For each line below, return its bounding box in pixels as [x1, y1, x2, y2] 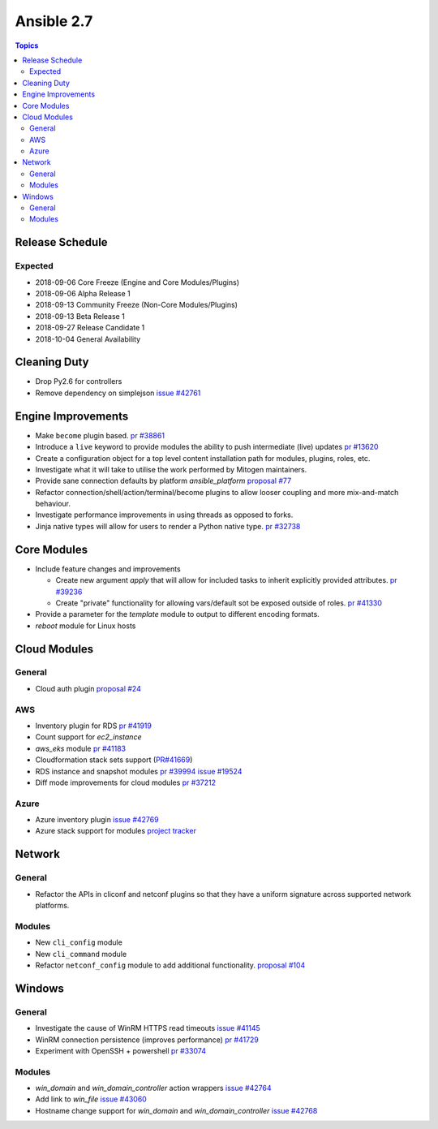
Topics [15, 41, 39, 50]
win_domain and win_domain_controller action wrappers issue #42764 [35, 1084, 272, 1093]
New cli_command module [35, 949, 127, 959]
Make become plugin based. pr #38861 [35, 430, 165, 440]
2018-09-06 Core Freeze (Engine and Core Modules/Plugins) [35, 277, 239, 287]
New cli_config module [35, 937, 123, 947]
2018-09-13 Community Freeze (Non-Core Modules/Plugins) [35, 300, 238, 310]
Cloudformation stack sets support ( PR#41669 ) [35, 755, 193, 765]
